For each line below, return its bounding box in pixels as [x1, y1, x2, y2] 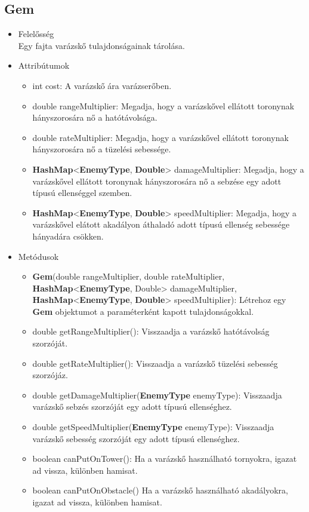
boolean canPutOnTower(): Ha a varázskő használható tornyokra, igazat [32, 452, 297, 465]
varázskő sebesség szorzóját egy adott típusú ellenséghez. [32, 432, 240, 444]
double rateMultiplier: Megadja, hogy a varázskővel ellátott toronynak [32, 131, 289, 143]
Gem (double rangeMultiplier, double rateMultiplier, [32, 270, 225, 283]
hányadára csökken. [32, 229, 104, 242]
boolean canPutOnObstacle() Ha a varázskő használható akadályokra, [32, 484, 288, 496]
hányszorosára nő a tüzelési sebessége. [32, 143, 171, 155]
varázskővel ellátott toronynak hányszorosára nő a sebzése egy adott [32, 174, 282, 187]
